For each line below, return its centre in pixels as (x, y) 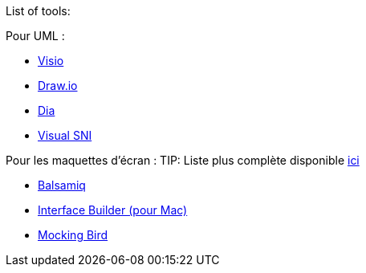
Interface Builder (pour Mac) (113, 210)
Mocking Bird (73, 235)
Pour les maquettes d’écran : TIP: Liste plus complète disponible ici (183, 160)
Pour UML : (35, 36)
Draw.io (58, 86)
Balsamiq (62, 185)
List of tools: (38, 11)
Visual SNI (65, 135)
